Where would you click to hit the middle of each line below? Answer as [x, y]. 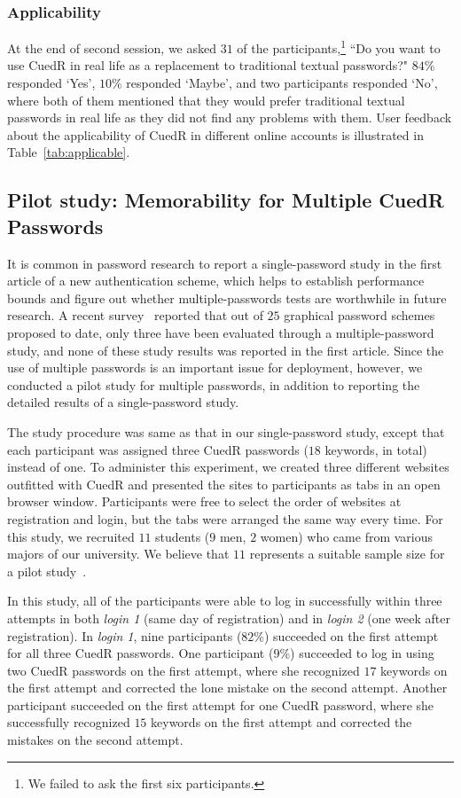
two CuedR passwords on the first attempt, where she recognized [184, 670]
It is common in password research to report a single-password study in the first [225, 263]
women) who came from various [347, 536]
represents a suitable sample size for [347, 554]
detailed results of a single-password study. [123, 402]
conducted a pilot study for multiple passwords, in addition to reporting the [214, 384]
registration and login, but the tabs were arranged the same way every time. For [225, 518]
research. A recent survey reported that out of [135, 315]
